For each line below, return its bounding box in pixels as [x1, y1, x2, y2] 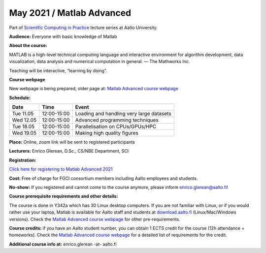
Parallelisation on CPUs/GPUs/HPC [75, 123, 157, 130]
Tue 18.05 [12, 123, 35, 130]
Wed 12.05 [12, 117, 37, 124]
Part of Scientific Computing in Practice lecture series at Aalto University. [9, 25, 158, 31]
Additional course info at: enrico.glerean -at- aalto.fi [9, 241, 117, 247]
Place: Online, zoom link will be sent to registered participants [9, 139, 135, 145]
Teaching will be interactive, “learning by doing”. [9, 67, 107, 73]
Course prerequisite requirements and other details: [9, 193, 118, 199]
